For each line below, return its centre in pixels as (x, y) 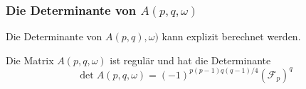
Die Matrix (30, 60)
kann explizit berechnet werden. (231, 36)
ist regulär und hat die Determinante (190, 60)
